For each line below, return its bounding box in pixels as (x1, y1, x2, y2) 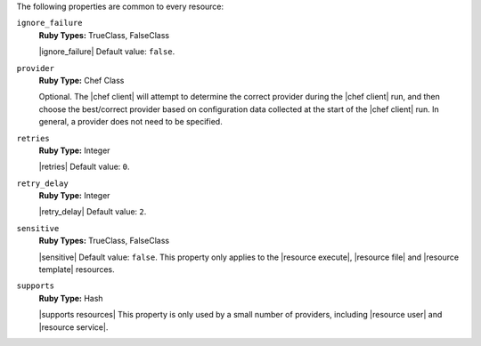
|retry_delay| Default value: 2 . (38, 206, 147, 217)
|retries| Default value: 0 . (38, 161, 130, 173)
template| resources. (38, 264, 115, 275)
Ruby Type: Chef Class (38, 75, 125, 85)
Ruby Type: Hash (38, 293, 103, 303)
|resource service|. (38, 321, 109, 333)
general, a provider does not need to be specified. (38, 117, 223, 127)
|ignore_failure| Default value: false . (38, 46, 175, 57)
